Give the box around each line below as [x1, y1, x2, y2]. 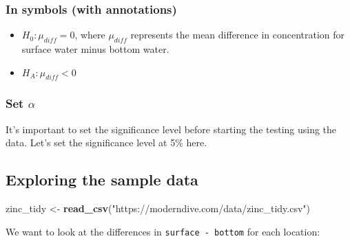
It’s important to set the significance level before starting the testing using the [6, 122, 337, 136]
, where [74, 27, 105, 42]
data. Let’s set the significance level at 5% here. [6, 135, 207, 150]
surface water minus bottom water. [21, 42, 169, 56]
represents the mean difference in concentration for [130, 27, 345, 42]
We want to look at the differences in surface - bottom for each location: [6, 224, 320, 238]
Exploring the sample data [6, 169, 198, 190]
